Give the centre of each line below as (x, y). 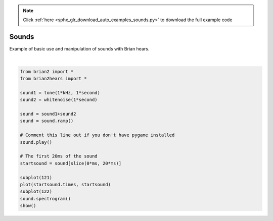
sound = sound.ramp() (47, 121)
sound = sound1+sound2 (48, 114)
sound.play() (36, 142)
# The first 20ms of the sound (59, 156)
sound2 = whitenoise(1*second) (59, 100)
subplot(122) (36, 191)
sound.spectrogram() (45, 199)
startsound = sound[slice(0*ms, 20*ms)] (71, 163)
